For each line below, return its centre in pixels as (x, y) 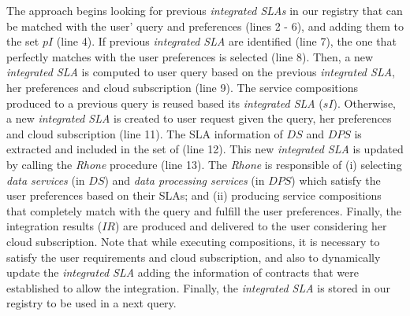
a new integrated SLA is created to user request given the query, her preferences (199, 118)
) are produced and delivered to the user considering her (251, 226)
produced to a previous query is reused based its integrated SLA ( (165, 103)
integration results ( (54, 226)
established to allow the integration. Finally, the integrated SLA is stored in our (199, 287)
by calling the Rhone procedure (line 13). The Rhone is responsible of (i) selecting (204, 164)
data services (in (46, 180)
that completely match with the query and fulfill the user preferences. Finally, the (204, 210)
